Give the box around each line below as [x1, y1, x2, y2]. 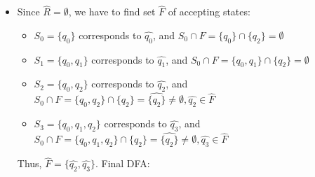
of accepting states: [168, 4, 250, 19]
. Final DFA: [95, 156, 150, 171]
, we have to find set [68, 4, 156, 19]
